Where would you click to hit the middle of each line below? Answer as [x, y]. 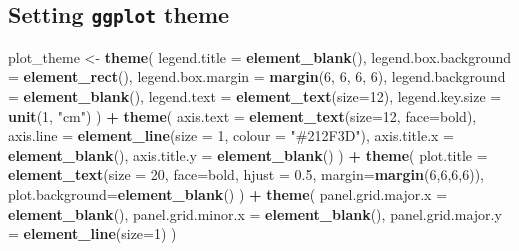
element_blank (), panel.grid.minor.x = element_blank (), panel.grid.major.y [255, 213]
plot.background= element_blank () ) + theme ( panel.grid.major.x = [228, 193]
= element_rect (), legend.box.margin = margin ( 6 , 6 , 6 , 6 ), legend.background [257, 76]
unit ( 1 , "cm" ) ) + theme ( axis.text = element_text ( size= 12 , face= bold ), [242, 115]
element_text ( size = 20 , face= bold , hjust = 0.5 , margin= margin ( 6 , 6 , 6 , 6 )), [246, 174]
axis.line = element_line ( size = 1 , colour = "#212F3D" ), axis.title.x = [231, 135]
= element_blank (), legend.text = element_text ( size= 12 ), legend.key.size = [255, 95]
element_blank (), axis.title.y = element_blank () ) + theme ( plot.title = [248, 154]
